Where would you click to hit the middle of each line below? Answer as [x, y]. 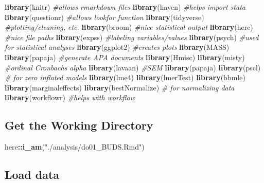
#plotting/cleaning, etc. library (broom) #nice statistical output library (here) [129, 27]
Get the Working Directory [79, 125]
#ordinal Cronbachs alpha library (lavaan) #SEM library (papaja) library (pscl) [133, 67]
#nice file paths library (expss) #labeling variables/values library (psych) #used [132, 37]
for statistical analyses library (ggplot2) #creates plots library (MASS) [117, 47]
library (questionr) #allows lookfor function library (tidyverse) [104, 17]
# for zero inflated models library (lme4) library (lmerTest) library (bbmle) [125, 77]
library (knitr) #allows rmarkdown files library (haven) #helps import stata [125, 7]
